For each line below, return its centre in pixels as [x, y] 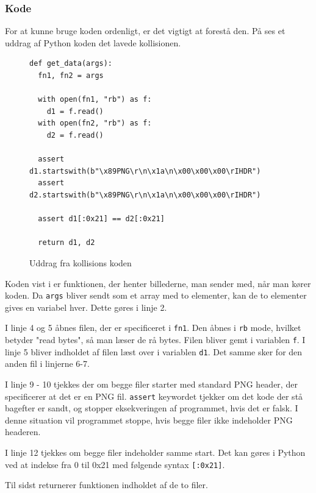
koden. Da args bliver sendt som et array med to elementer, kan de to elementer [156, 295]
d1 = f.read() [75, 111]
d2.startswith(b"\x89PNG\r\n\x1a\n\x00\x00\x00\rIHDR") [145, 195]
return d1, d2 [66, 243]
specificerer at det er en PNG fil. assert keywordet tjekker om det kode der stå [154, 396]
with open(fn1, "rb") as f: [95, 100]
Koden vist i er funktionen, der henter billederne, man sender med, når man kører [158, 283]
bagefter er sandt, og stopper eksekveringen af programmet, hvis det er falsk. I [152, 408]
